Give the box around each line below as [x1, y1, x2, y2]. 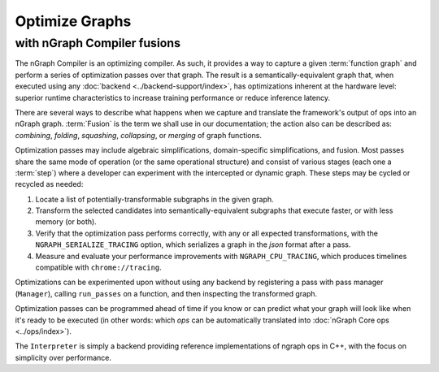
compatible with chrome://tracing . [35, 262, 162, 272]
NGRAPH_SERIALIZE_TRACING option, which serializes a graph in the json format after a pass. [35, 240, 351, 249]
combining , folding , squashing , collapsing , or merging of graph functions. [15, 130, 262, 140]
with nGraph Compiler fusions [15, 36, 180, 50]
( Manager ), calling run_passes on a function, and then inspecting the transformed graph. [15, 288, 318, 298]
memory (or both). [35, 217, 97, 227]
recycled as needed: [15, 180, 84, 189]
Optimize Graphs [15, 12, 132, 30]
